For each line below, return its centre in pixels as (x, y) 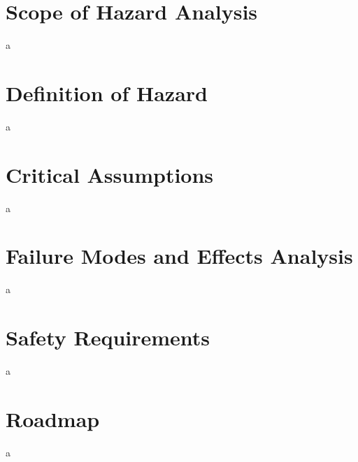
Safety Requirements (108, 337)
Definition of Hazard (107, 92)
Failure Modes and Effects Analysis (179, 256)
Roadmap (53, 418)
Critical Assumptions (110, 174)
